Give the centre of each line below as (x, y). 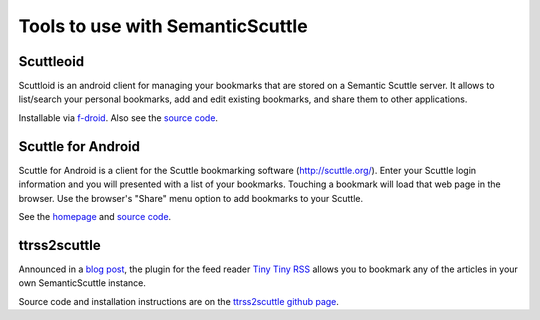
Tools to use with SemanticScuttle (163, 26)
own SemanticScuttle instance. (82, 283)
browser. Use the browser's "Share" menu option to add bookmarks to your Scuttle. (191, 198)
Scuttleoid (51, 61)
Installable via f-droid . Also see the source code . (118, 117)
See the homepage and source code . (95, 216)
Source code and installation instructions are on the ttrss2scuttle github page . (179, 301)
